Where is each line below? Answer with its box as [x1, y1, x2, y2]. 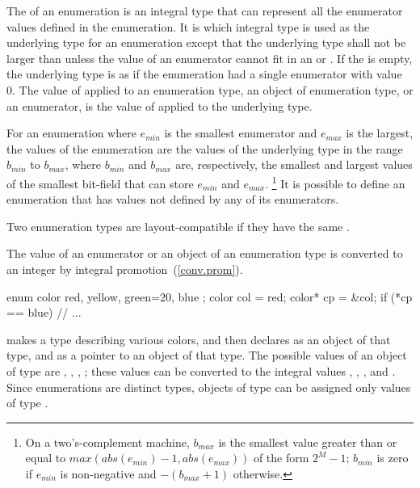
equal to [25, 449, 66, 466]
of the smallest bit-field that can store [6, 175, 194, 191]
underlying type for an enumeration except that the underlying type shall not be [6, 34, 406, 51]
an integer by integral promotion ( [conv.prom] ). [6, 260, 243, 277]
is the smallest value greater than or [218, 433, 397, 450]
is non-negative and [60, 465, 157, 482]
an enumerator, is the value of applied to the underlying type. [6, 97, 313, 114]
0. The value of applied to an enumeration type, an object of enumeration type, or [6, 81, 414, 98]
